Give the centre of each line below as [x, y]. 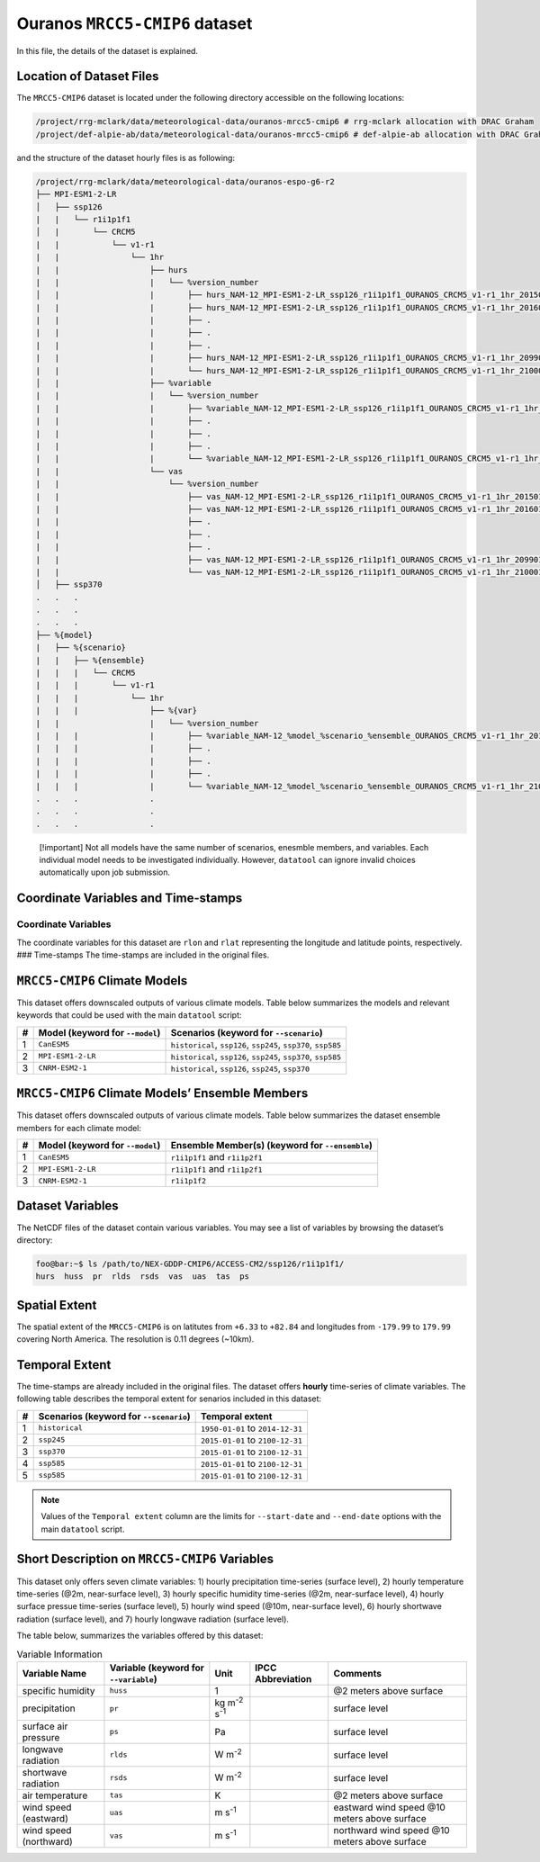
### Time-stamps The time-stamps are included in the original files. [143, 955]
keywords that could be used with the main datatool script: [129, 1015]
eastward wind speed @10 [389, 1807]
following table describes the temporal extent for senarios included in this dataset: [169, 1399]
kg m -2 [229, 1702]
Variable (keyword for [157, 1668]
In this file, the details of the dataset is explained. [107, 50]
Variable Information [59, 1654]
